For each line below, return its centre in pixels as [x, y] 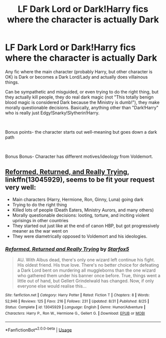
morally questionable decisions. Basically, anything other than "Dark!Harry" [82, 107]
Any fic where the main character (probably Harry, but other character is [79, 72]
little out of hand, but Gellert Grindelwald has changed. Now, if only [85, 281]
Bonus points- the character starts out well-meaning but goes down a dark [81, 132]
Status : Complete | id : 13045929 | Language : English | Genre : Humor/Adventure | [75, 307]
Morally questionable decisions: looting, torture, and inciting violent [81, 215]
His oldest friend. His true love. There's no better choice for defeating [88, 265]
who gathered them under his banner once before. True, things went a [89, 276]
